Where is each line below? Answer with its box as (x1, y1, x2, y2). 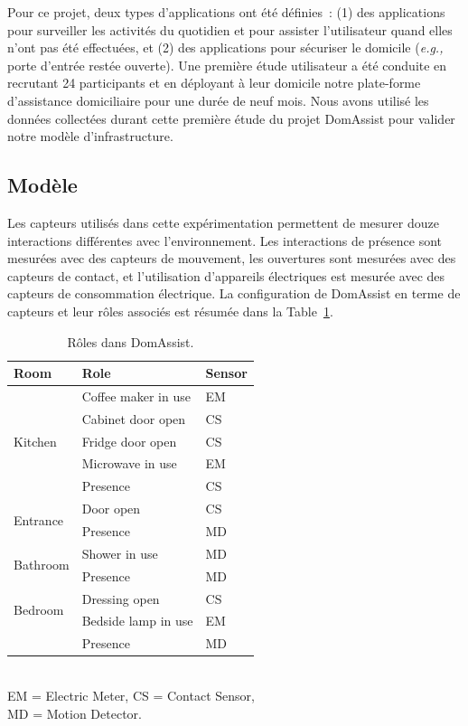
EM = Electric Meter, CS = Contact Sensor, (7, 685, 255, 704)
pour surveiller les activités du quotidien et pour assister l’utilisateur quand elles (7, 20, 453, 39)
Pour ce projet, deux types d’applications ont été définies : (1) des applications (7, 3, 445, 21)
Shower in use (81, 543, 158, 562)
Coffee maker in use (81, 386, 191, 405)
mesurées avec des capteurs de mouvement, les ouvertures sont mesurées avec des (7, 249, 456, 268)
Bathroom (14, 555, 70, 574)
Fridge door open (81, 431, 177, 450)
